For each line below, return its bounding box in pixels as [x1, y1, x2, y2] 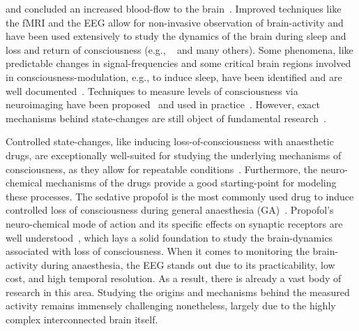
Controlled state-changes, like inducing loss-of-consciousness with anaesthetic [6, 134, 334, 149]
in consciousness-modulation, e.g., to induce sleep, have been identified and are [6, 69, 342, 84]
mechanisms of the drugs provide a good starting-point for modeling [45, 175, 337, 190]
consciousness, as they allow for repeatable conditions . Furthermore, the [6, 161, 318, 176]
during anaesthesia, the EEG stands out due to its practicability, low [40, 257, 335, 272]
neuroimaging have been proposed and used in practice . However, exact [6, 97, 321, 112]
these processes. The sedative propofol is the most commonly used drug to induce [6, 189, 354, 203]
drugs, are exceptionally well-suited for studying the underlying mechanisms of [6, 147, 342, 162]
